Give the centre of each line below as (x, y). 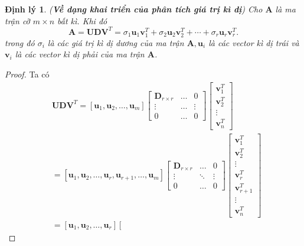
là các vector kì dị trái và (254, 42)
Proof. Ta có (27, 74)
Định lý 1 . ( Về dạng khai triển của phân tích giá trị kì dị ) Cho (134, 9)
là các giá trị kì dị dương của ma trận (116, 42)
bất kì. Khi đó (82, 20)
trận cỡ (17, 20)
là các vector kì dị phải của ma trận (80, 54)
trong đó (20, 42)
